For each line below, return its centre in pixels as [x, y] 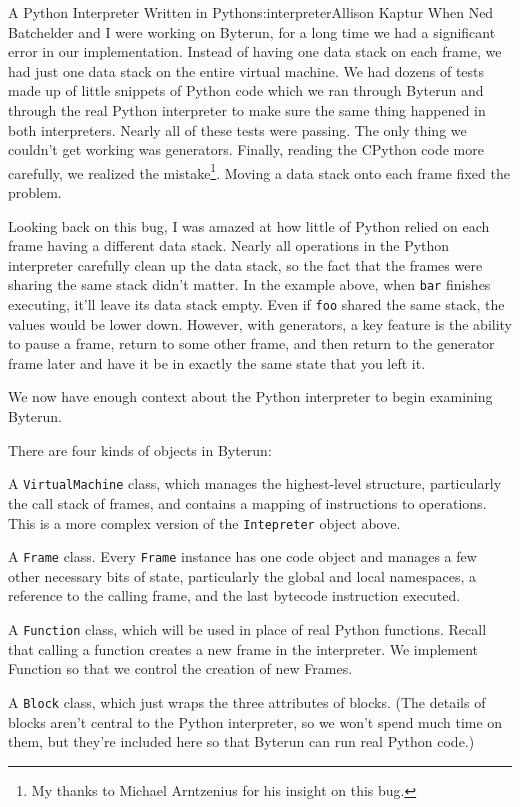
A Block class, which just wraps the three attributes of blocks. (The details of [247, 701]
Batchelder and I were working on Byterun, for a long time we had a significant [252, 31]
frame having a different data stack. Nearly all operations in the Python [229, 245]
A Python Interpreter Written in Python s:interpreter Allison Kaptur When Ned [251, 12]
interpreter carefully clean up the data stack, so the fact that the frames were [245, 264]
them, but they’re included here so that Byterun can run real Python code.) [241, 741]
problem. [35, 192]
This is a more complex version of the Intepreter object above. [204, 522]
